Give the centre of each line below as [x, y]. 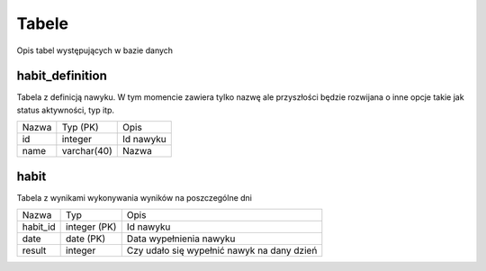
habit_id [39, 227]
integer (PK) [91, 227]
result [34, 250]
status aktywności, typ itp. [66, 110]
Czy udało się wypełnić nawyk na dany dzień [222, 250]
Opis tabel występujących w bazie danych [95, 50]
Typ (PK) [80, 128]
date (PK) [86, 239]
